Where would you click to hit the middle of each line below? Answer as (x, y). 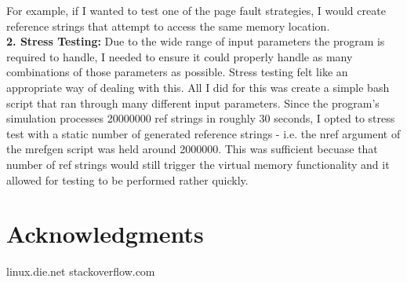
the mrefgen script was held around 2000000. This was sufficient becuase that (192, 149)
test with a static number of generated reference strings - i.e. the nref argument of (203, 133)
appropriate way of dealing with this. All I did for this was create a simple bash (198, 87)
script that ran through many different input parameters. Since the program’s (193, 103)
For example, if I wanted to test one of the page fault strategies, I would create (196, 10)
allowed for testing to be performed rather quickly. (127, 179)
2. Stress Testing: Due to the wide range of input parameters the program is (196, 41)
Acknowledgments (105, 234)
